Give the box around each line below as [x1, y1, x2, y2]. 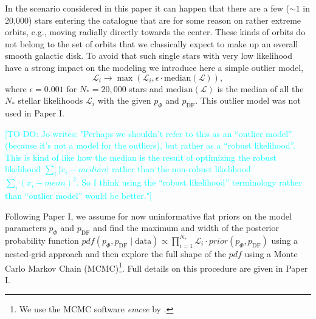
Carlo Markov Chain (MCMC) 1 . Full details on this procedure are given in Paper [5, 260, 308, 274]
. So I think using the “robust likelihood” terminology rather [76, 176, 302, 189]
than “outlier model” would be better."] [5, 189, 152, 201]
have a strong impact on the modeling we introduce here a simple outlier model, [5, 61, 304, 73]
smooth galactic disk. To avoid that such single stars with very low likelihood [5, 49, 293, 62]
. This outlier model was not [195, 94, 301, 107]
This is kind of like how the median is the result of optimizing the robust [5, 150, 276, 163]
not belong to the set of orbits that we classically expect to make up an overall [5, 37, 298, 50]
